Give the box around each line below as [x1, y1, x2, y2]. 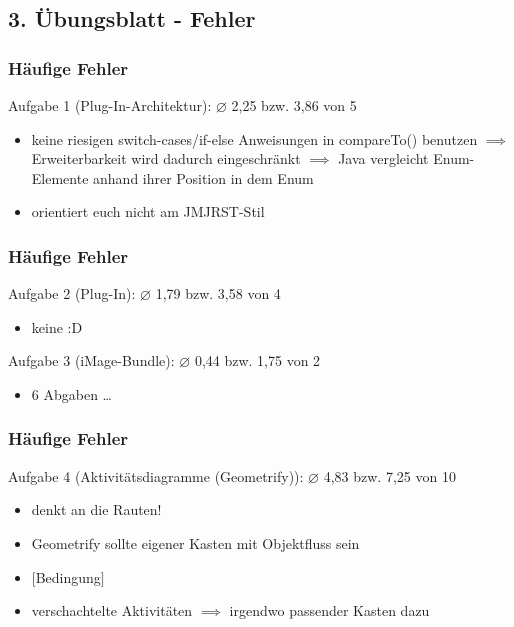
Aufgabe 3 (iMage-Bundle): [8, 350, 175, 371]
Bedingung [35, 566, 101, 587]
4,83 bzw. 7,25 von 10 [323, 465, 456, 486]
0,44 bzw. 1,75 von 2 [194, 350, 321, 371]
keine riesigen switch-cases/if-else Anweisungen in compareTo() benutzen [31, 128, 478, 149]
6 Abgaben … [31, 383, 112, 404]
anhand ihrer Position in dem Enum [93, 167, 314, 188]
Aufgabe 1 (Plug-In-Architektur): [8, 95, 212, 115]
